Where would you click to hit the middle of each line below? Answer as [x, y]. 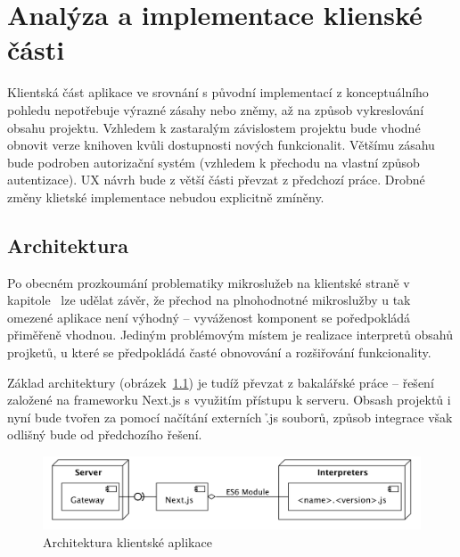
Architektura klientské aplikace [127, 542]
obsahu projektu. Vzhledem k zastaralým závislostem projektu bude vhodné [214, 127]
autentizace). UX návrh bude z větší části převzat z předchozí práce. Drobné [216, 180]
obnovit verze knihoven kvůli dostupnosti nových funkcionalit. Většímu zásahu [221, 145]
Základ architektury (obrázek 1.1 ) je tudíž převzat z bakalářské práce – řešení [221, 382]
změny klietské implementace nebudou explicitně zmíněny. [166, 197]
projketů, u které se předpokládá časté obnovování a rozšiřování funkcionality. [219, 352]
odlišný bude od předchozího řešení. [105, 434]
